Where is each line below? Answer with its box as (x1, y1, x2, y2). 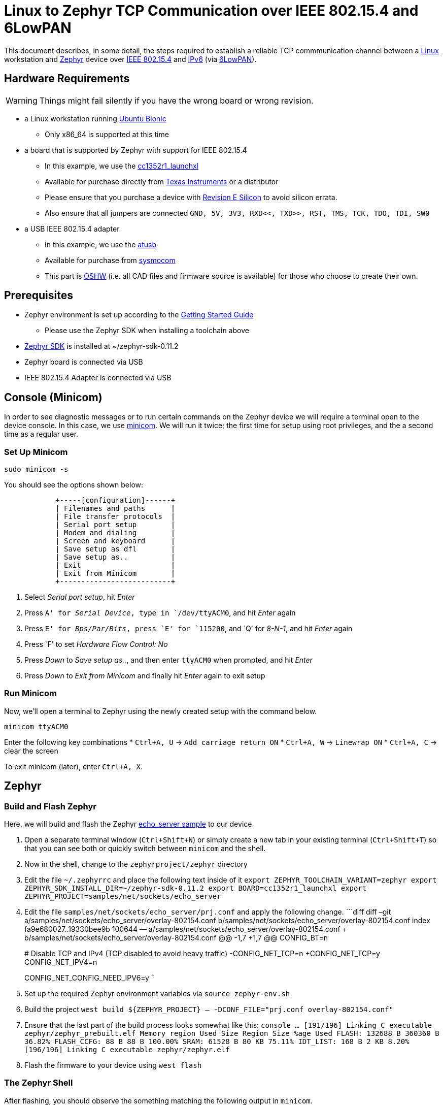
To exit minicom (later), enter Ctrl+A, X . (4, 762, 143, 771)
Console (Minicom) (4, 390, 103, 404)
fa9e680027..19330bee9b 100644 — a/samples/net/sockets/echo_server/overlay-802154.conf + (24, 925, 347, 933)
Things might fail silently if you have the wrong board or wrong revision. (39, 95, 314, 106)
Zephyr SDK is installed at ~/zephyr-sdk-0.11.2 (24, 342, 179, 351)
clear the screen (4, 746, 58, 755)
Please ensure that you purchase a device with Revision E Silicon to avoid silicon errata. (45, 192, 337, 202)
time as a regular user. (4, 430, 79, 439)
